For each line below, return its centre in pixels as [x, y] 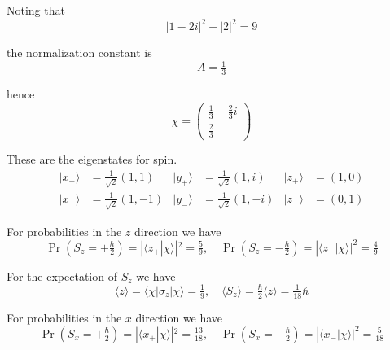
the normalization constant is [79, 52]
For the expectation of [62, 276]
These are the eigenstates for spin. [92, 159]
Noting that [36, 10]
